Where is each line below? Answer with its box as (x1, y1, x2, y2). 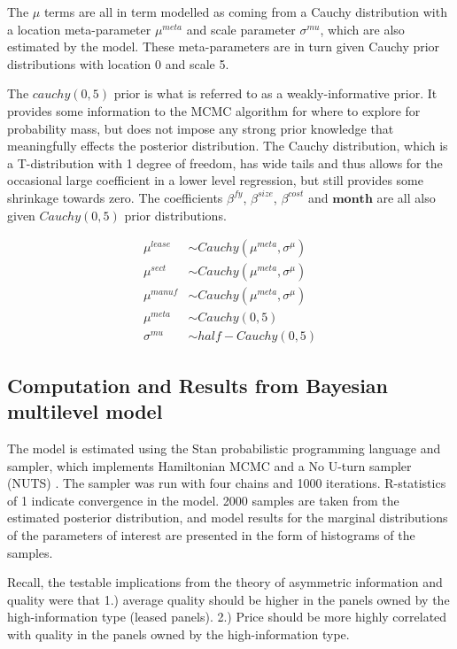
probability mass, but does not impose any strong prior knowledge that (7, 119, 394, 137)
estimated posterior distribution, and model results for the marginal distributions (7, 508, 448, 527)
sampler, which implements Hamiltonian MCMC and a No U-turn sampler (7, 456, 412, 475)
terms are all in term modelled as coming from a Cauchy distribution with (43, 3, 447, 20)
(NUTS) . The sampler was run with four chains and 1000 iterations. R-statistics (7, 474, 446, 492)
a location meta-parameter (7, 19, 151, 38)
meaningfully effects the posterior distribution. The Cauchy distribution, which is (7, 136, 448, 155)
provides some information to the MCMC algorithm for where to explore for (7, 101, 421, 120)
